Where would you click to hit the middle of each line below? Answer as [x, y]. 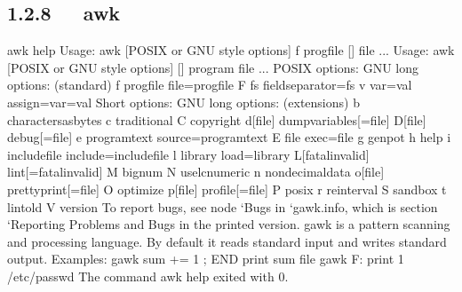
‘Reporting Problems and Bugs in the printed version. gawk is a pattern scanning [229, 224]
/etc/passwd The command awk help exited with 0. [148, 276]
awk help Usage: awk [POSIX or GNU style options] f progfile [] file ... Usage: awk [231, 50]
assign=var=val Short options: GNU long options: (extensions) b [183, 102]
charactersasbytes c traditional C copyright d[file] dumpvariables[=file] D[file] [217, 119]
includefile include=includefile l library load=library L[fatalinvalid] [188, 154]
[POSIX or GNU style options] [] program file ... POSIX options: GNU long [213, 67]
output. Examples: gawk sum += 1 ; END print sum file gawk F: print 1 [206, 259]
